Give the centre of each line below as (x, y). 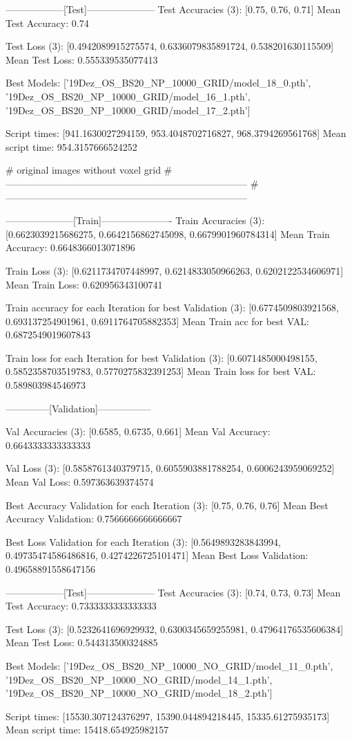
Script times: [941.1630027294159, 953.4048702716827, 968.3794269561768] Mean (176, 133)
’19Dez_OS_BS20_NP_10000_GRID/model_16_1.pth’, (128, 96)
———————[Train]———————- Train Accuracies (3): (135, 220)
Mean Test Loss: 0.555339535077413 (82, 59)
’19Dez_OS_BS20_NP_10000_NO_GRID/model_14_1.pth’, (139, 679)
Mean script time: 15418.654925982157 (87, 730)
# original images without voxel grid (83, 170)
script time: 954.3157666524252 (71, 146)
